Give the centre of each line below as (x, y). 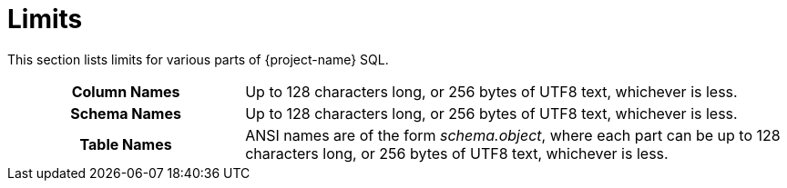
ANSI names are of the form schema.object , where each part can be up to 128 (513, 135)
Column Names (126, 91)
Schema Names (126, 113)
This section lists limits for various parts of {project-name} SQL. (198, 59)
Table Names (126, 144)
